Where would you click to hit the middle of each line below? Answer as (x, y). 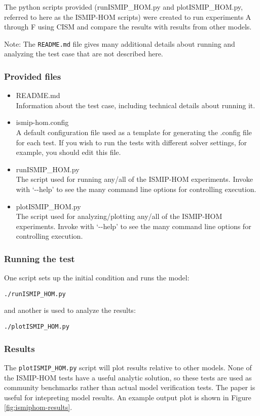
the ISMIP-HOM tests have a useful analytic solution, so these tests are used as (128, 377)
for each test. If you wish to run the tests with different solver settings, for (132, 142)
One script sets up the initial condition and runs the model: (97, 278)
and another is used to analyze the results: (70, 310)
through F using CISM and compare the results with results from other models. (128, 27)
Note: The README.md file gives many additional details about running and (120, 43)
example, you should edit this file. (68, 152)
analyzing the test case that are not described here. (84, 54)
